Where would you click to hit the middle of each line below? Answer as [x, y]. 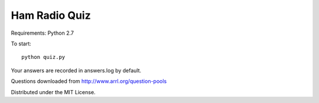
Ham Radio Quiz [51, 15]
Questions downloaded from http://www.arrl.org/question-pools [89, 81]
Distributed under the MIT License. [53, 92]
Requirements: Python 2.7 [42, 33]
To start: [21, 44]
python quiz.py [43, 57]
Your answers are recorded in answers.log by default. [76, 70]
